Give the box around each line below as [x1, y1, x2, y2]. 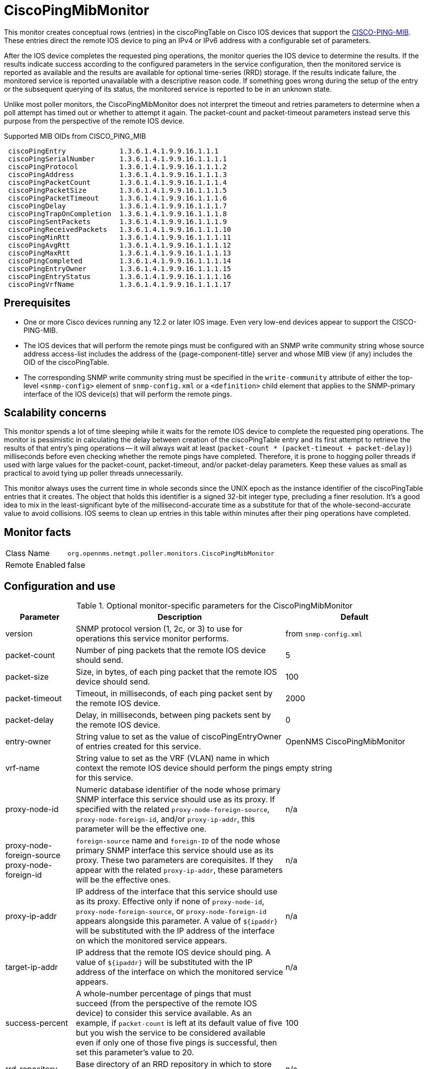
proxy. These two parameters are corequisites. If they [75, 855, 273, 865]
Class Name [5, 548, 50, 559]
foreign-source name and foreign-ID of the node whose [75, 836, 280, 846]
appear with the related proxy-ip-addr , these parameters [75, 865, 283, 875]
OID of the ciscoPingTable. [24, 357, 109, 366]
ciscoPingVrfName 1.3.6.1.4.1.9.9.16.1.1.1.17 [8, 280, 231, 288]
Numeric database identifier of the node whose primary [75, 785, 281, 795]
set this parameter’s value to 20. [75, 1047, 194, 1058]
